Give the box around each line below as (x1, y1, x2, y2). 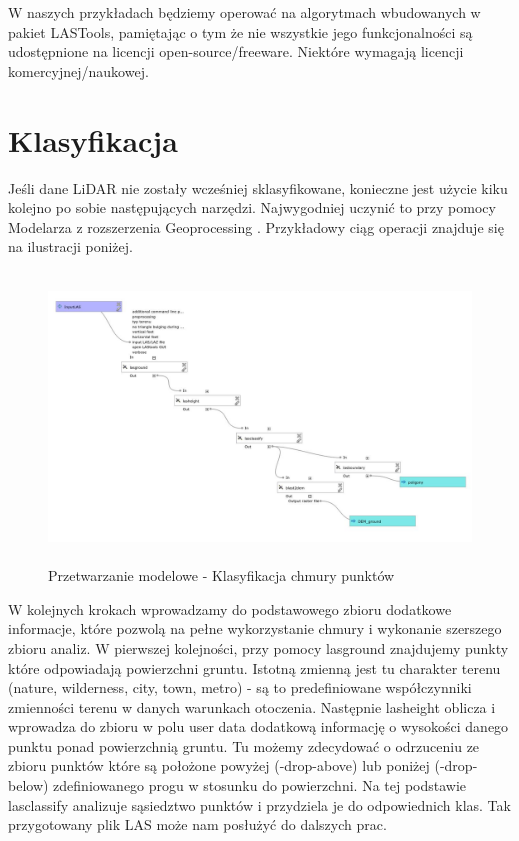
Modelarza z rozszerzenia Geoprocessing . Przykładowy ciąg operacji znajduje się (8, 216, 504, 237)
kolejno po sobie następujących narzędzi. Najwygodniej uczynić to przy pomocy (8, 197, 496, 218)
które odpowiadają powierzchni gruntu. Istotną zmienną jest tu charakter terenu (8, 657, 501, 678)
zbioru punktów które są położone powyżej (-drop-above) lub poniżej (8, 755, 430, 776)
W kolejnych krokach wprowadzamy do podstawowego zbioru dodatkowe (8, 598, 452, 619)
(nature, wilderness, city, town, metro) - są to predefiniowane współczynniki (8, 677, 472, 698)
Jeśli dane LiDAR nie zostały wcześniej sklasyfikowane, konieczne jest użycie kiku (8, 177, 508, 198)
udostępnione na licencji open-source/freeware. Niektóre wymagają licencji (8, 41, 464, 62)
